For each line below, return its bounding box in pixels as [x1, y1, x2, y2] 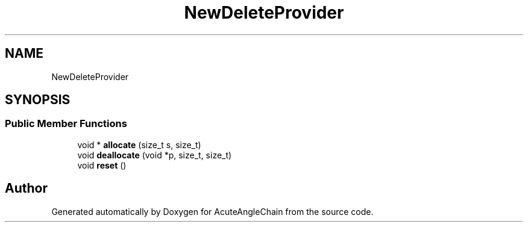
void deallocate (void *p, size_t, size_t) [77, 149, 232, 160]
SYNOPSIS [5, 92, 71, 108]
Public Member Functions [5, 117, 127, 130]
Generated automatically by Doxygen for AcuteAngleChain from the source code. [51, 206, 374, 217]
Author [5, 181, 48, 196]
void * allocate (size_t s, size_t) [77, 139, 201, 150]
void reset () [77, 160, 127, 170]
